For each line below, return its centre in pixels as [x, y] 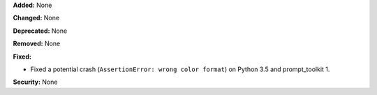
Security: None [35, 82]
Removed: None [37, 44]
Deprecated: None [40, 31]
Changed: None [36, 18]
